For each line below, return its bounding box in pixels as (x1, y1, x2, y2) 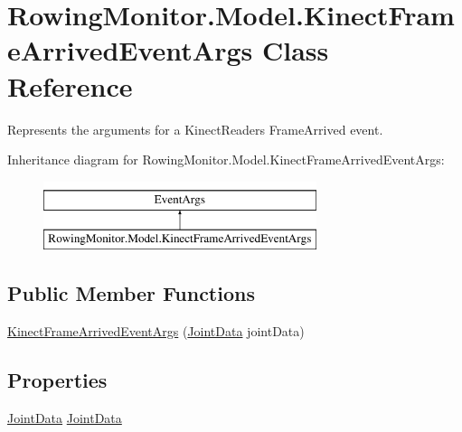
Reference (7, 67, 133, 104)
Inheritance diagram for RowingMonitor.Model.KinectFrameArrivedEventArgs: (7, 150, 445, 169)
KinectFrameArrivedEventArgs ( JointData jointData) (7, 322, 305, 341)
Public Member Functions (7, 279, 255, 307)
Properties (7, 366, 108, 394)
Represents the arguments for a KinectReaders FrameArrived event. (7, 119, 383, 138)
